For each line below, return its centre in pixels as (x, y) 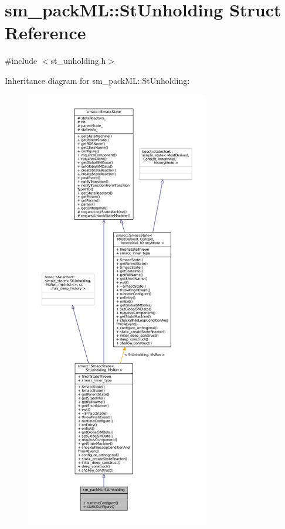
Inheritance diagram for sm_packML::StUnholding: (97, 80)
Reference (45, 33)
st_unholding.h (78, 61)
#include (21, 61)
